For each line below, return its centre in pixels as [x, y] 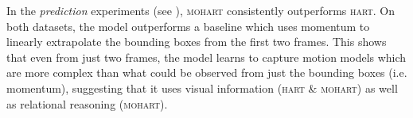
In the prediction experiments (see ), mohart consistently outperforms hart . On [201, 10]
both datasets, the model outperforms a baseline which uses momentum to [188, 26]
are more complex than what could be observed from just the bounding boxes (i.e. [207, 72]
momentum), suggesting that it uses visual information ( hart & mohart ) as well [202, 88]
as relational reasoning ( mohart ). [87, 103]
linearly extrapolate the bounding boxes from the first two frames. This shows [197, 42]
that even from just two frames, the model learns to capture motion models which [206, 57]
